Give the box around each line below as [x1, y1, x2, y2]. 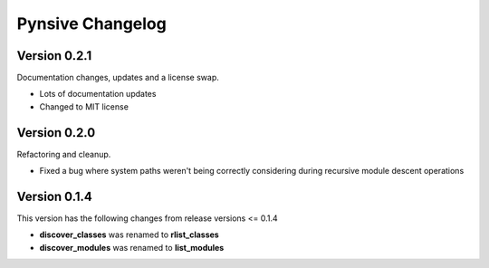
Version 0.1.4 [16, 188, 92, 204]
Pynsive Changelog [16, 14, 167, 33]
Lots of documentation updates [39, 89, 157, 100]
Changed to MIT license [39, 100, 129, 112]
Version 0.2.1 [16, 48, 92, 63]
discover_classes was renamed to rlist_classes [39, 229, 219, 240]
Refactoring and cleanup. [16, 148, 111, 159]
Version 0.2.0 [16, 125, 96, 140]
